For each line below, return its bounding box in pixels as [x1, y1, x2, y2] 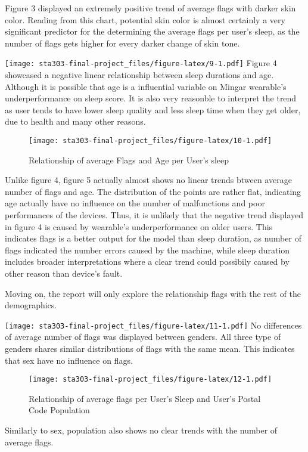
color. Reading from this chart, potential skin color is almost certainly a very [5, 13, 285, 26]
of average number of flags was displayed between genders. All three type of [5, 330, 281, 343]
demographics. [5, 299, 57, 311]
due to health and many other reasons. [5, 115, 146, 128]
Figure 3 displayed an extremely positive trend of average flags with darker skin [5, 2, 296, 14]
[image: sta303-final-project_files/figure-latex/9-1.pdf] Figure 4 [5, 57, 277, 69]
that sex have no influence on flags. [5, 354, 133, 366]
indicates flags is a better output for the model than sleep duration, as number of [5, 232, 301, 244]
